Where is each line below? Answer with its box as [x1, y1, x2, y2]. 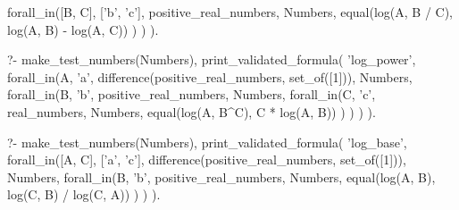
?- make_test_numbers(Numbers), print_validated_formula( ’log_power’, [7, 50, 416, 69]
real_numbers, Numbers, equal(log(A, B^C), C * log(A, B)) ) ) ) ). [7, 102, 376, 121]
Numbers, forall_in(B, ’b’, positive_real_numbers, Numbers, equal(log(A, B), [7, 167, 436, 186]
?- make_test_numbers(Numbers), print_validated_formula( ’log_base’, [7, 132, 407, 151]
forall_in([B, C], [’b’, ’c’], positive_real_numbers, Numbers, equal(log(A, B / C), [7, 3, 453, 21]
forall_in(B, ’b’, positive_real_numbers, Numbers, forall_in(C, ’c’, [7, 85, 376, 104]
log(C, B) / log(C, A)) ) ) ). [7, 185, 161, 204]
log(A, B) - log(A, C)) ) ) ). [7, 20, 159, 38]
